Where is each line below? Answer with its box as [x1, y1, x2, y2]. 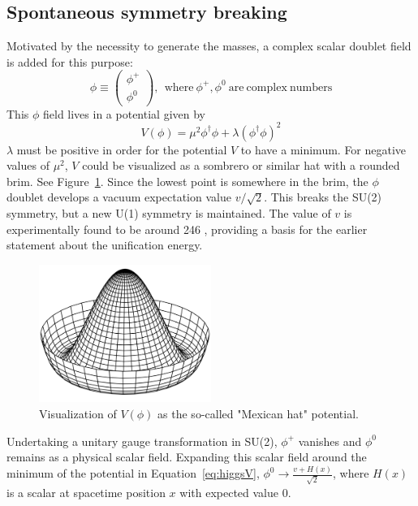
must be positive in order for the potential [16, 141, 227, 158]
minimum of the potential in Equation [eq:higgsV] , [6, 465, 260, 481]
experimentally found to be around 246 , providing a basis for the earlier [6, 220, 368, 237]
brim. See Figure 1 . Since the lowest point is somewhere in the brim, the [6, 172, 368, 189]
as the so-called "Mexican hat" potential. [157, 404, 359, 422]
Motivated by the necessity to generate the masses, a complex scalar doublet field [6, 37, 412, 54]
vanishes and [298, 432, 362, 449]
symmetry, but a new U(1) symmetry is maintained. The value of [6, 204, 331, 221]
